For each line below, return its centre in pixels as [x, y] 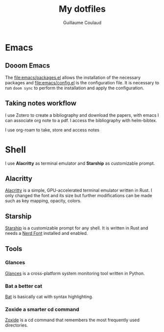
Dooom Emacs [28, 65]
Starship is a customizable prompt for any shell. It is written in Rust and [77, 228]
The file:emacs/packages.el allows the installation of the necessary [73, 77]
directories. [17, 325]
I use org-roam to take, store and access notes [52, 130]
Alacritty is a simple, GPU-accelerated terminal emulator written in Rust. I [79, 190]
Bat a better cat [24, 286]
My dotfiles [82, 9]
